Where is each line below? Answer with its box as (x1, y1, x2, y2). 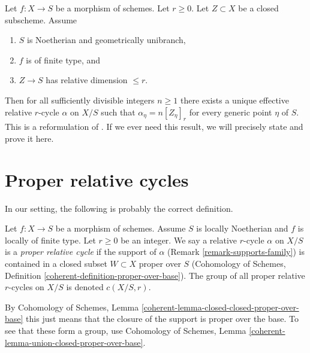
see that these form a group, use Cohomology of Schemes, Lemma (5, 324, 246, 337)
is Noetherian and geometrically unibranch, (27, 34, 186, 46)
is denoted (66, 281, 104, 293)
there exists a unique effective (180, 93, 289, 106)
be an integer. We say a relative (121, 233, 237, 246)
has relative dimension (46, 74, 128, 86)
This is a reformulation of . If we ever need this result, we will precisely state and (5, 120, 303, 133)
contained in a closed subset (5, 257, 107, 270)
